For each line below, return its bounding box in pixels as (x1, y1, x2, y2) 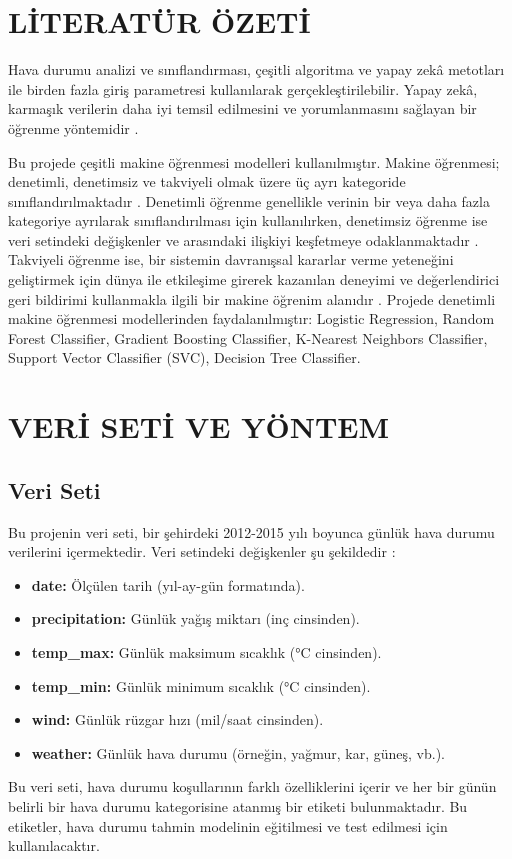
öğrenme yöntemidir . (8, 117, 139, 138)
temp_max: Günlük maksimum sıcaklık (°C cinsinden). (31, 641, 382, 662)
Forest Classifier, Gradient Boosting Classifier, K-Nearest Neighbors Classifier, (8, 327, 488, 348)
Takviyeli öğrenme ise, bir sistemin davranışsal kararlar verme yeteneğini (8, 249, 454, 270)
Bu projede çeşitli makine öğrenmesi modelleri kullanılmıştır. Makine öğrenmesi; (8, 151, 500, 172)
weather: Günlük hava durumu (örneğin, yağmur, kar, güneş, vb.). (31, 742, 445, 763)
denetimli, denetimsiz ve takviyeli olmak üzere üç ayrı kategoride (8, 171, 406, 192)
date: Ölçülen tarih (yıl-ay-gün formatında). (31, 574, 305, 595)
